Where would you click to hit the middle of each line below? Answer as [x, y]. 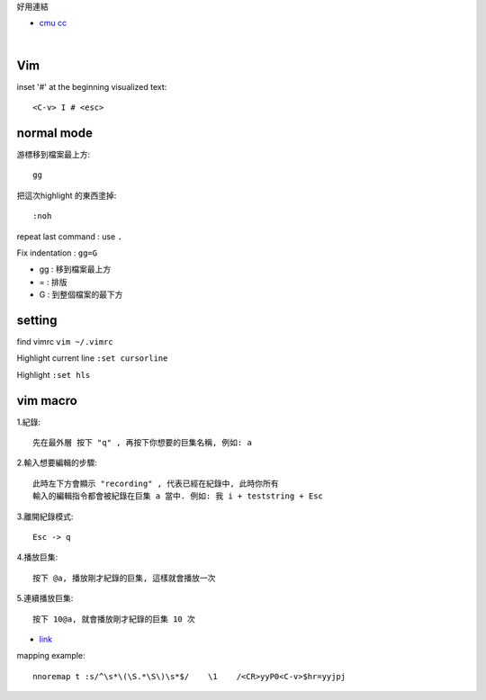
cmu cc [53, 23]
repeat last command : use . [70, 236]
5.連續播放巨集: [45, 598]
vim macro [47, 400]
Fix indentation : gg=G [57, 253]
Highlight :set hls [54, 374]
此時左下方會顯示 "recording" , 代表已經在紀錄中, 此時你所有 [156, 483]
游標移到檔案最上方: [54, 154]
